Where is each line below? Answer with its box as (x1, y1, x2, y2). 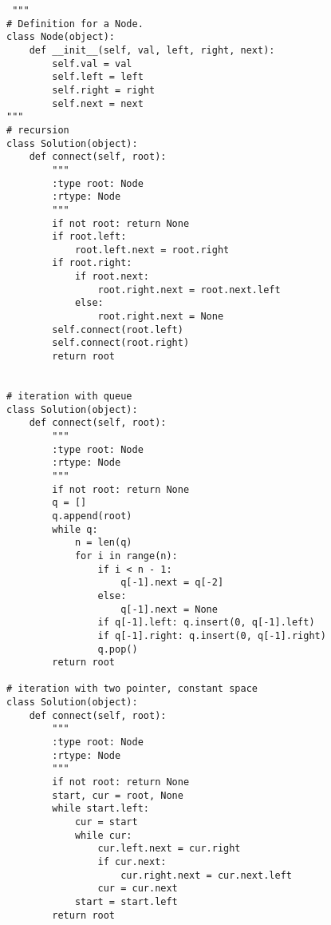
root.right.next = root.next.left (97, 284, 281, 296)
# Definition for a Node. (6, 18, 144, 30)
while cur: (74, 829, 132, 841)
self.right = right (52, 84, 156, 96)
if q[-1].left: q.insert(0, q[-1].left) (97, 617, 315, 629)
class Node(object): (6, 31, 116, 43)
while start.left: (52, 803, 149, 815)
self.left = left (52, 71, 144, 83)
